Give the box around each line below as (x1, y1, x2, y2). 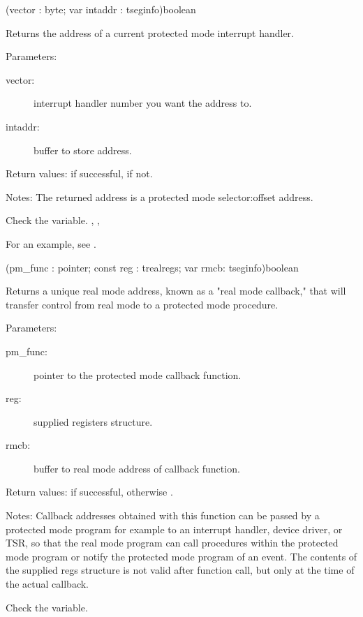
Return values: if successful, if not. (6, 166, 153, 181)
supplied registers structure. (34, 414, 153, 429)
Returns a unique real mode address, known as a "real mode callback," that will (6, 283, 346, 298)
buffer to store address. (34, 142, 132, 157)
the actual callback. (6, 577, 89, 591)
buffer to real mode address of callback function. (34, 461, 240, 475)
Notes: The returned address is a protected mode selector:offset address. (6, 189, 313, 204)
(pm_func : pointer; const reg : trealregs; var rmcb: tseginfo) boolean (6, 260, 299, 274)
